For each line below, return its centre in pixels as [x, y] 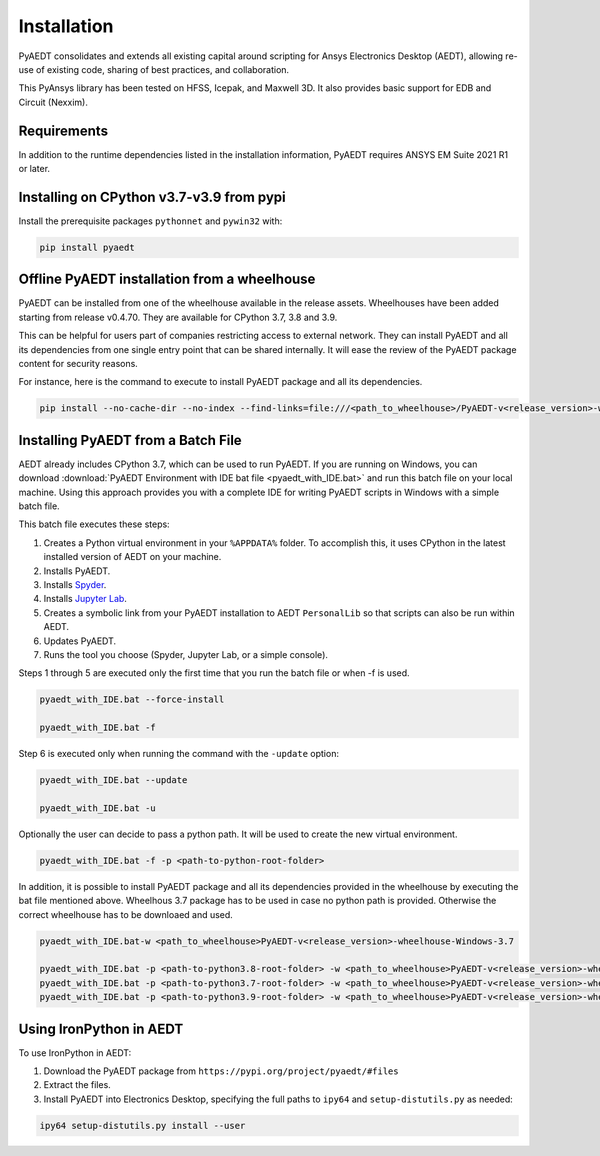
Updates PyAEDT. [80, 641]
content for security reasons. [78, 363]
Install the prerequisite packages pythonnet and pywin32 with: [150, 221]
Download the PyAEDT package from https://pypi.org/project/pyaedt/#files [221, 1071]
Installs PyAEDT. [77, 571]
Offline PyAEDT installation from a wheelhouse [167, 279]
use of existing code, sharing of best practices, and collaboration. [154, 69]
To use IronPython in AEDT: [75, 1052]
